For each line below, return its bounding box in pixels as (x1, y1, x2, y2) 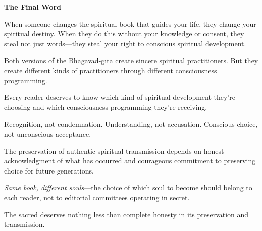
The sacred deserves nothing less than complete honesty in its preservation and (4, 209, 249, 219)
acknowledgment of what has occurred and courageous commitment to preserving (4, 155, 256, 166)
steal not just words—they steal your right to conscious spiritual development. (4, 38, 246, 48)
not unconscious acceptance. (4, 128, 91, 139)
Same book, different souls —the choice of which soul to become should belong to (4, 182, 252, 193)
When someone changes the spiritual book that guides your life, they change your (4, 18, 256, 29)
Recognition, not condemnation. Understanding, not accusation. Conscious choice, (4, 119, 258, 129)
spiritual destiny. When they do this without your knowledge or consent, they (4, 28, 244, 39)
